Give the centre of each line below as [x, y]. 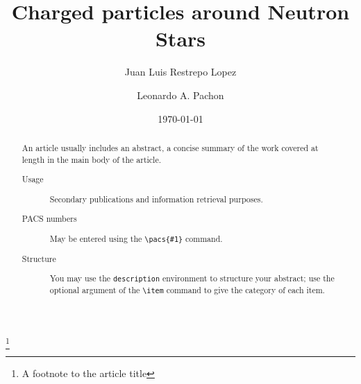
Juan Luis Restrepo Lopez [180, 72]
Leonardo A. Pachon [180, 95]
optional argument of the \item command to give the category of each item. [187, 290]
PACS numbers [49, 219]
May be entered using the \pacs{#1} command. [136, 238]
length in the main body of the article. [92, 159]
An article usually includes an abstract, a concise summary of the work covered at [170, 147]
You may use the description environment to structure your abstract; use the [192, 278]
